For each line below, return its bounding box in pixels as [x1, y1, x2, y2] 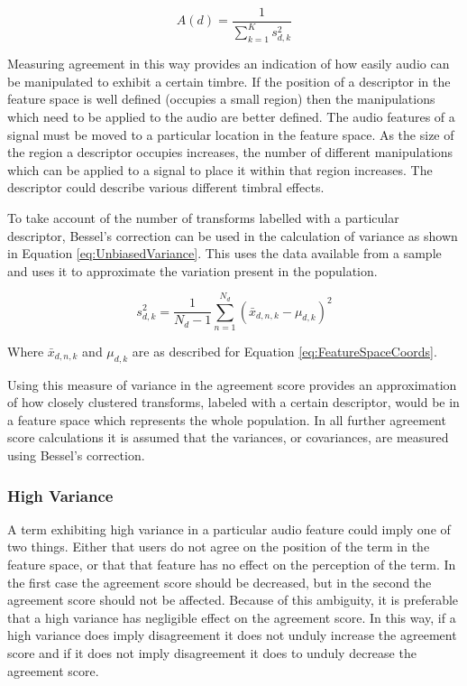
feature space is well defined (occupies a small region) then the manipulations [7, 89, 435, 108]
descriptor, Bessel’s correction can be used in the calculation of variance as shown [7, 226, 458, 245]
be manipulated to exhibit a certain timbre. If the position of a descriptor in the [7, 71, 451, 90]
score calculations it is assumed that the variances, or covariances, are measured [7, 428, 449, 447]
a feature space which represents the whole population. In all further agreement [7, 410, 446, 429]
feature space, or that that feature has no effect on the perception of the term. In [7, 555, 456, 574]
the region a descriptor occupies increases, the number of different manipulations [7, 143, 453, 162]
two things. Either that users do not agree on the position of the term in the [7, 537, 430, 556]
